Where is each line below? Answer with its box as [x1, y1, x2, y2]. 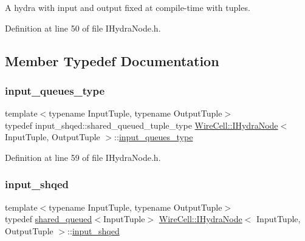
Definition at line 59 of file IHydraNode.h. [5, 151, 161, 163]
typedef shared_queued [5, 212, 92, 225]
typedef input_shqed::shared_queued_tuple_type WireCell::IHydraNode [5, 118, 278, 131]
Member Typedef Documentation [5, 51, 219, 70]
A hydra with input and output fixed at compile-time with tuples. [5, 1, 250, 13]
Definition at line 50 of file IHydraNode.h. [5, 21, 161, 34]
